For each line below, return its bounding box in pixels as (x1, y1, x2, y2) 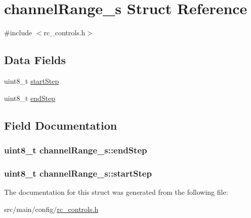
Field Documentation (4, 117, 117, 133)
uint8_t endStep (4, 92, 56, 103)
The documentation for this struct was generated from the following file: (4, 186, 228, 197)
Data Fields (4, 52, 66, 68)
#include (4, 27, 32, 38)
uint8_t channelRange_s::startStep (4, 167, 152, 179)
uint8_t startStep (4, 75, 59, 86)
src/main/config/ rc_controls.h (4, 203, 99, 214)
